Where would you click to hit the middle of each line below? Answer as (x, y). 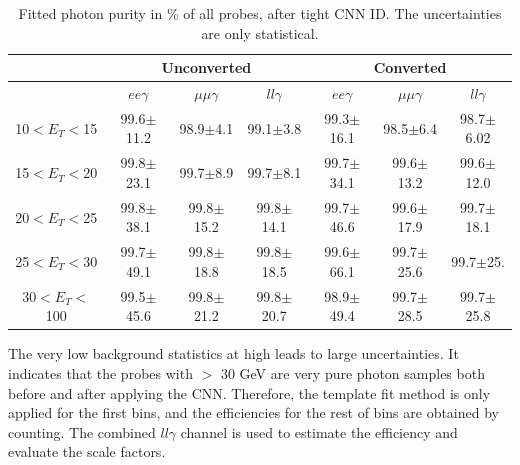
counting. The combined (82, 431)
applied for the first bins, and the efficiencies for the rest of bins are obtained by (253, 412)
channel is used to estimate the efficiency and (319, 431)
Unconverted (206, 67)
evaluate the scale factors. (87, 451)
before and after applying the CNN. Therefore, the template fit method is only (249, 392)
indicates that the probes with (100, 372)
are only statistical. (260, 32)
